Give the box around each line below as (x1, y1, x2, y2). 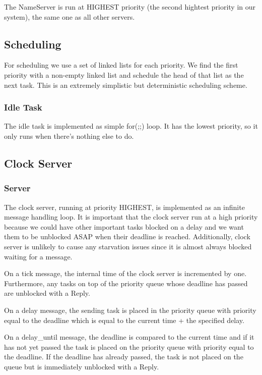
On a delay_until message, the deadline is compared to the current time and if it (4, 332, 254, 342)
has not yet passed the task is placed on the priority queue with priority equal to (4, 341, 254, 352)
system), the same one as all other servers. (4, 11, 135, 22)
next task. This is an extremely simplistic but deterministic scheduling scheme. (4, 79, 247, 90)
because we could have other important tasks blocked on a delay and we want (4, 221, 244, 232)
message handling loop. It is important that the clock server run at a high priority (4, 211, 258, 222)
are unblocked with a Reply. (4, 288, 90, 298)
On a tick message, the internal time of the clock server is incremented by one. (4, 268, 247, 279)
